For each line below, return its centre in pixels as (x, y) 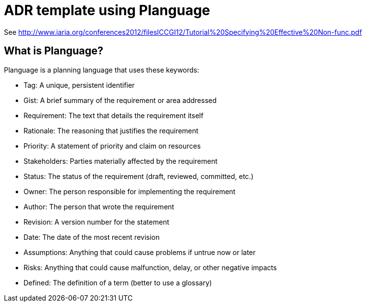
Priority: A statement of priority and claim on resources (112, 146)
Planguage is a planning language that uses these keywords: (102, 70)
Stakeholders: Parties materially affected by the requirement (121, 161)
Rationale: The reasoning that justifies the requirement (111, 130)
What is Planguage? (54, 51)
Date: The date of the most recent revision (92, 237)
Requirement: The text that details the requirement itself (114, 115)
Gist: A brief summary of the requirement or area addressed (120, 100)
